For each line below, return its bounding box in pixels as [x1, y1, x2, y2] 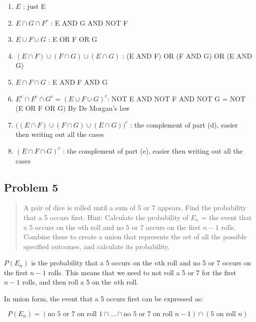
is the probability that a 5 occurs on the [31, 258, 152, 268]
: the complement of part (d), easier [130, 119, 238, 129]
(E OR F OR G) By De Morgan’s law [15, 103, 130, 113]
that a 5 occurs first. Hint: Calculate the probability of [23, 212, 189, 222]
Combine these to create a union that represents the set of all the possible [23, 231, 247, 242]
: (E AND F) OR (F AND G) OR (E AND [122, 50, 252, 61]
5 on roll [210, 310, 236, 318]
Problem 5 [4, 179, 58, 194]
